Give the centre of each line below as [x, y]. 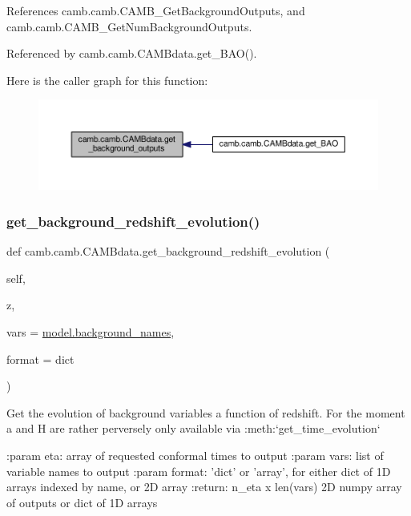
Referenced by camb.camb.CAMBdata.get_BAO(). [132, 53]
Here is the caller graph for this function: [107, 80]
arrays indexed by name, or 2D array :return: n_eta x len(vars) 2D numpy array [204, 487]
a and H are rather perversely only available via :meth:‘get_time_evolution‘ [193, 428]
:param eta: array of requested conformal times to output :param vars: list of [195, 455]
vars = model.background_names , [91, 331]
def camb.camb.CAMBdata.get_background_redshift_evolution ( [168, 251]
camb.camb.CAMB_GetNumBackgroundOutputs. [129, 26]
